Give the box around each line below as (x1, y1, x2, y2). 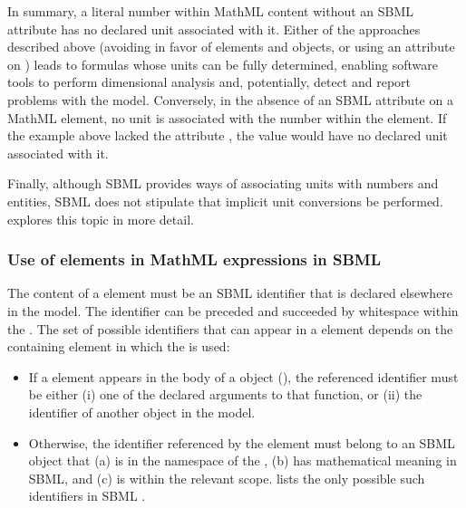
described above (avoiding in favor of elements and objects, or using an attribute (7, 37, 455, 56)
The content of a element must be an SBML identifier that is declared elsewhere (7, 283, 453, 302)
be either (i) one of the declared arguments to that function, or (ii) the (28, 385, 422, 404)
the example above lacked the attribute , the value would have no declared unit (7, 126, 448, 145)
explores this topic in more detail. (7, 209, 194, 228)
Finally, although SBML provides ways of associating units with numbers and (7, 174, 439, 193)
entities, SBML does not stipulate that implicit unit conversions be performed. (7, 191, 443, 210)
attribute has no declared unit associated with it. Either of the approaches (7, 19, 421, 38)
